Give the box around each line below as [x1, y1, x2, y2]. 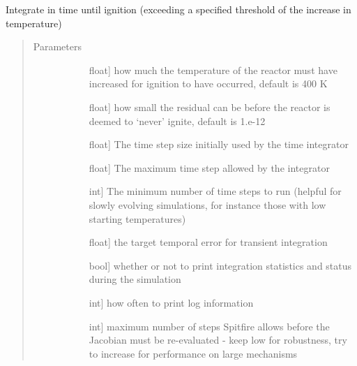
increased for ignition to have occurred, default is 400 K [89, 76, 328, 91]
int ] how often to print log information [89, 295, 254, 309]
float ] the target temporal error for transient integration [89, 235, 328, 249]
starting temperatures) [89, 211, 186, 226]
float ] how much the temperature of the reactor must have [89, 62, 337, 77]
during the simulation [89, 272, 181, 286]
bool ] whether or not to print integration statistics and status [89, 258, 352, 272]
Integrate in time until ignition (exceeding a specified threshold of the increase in [6, 2, 351, 16]
